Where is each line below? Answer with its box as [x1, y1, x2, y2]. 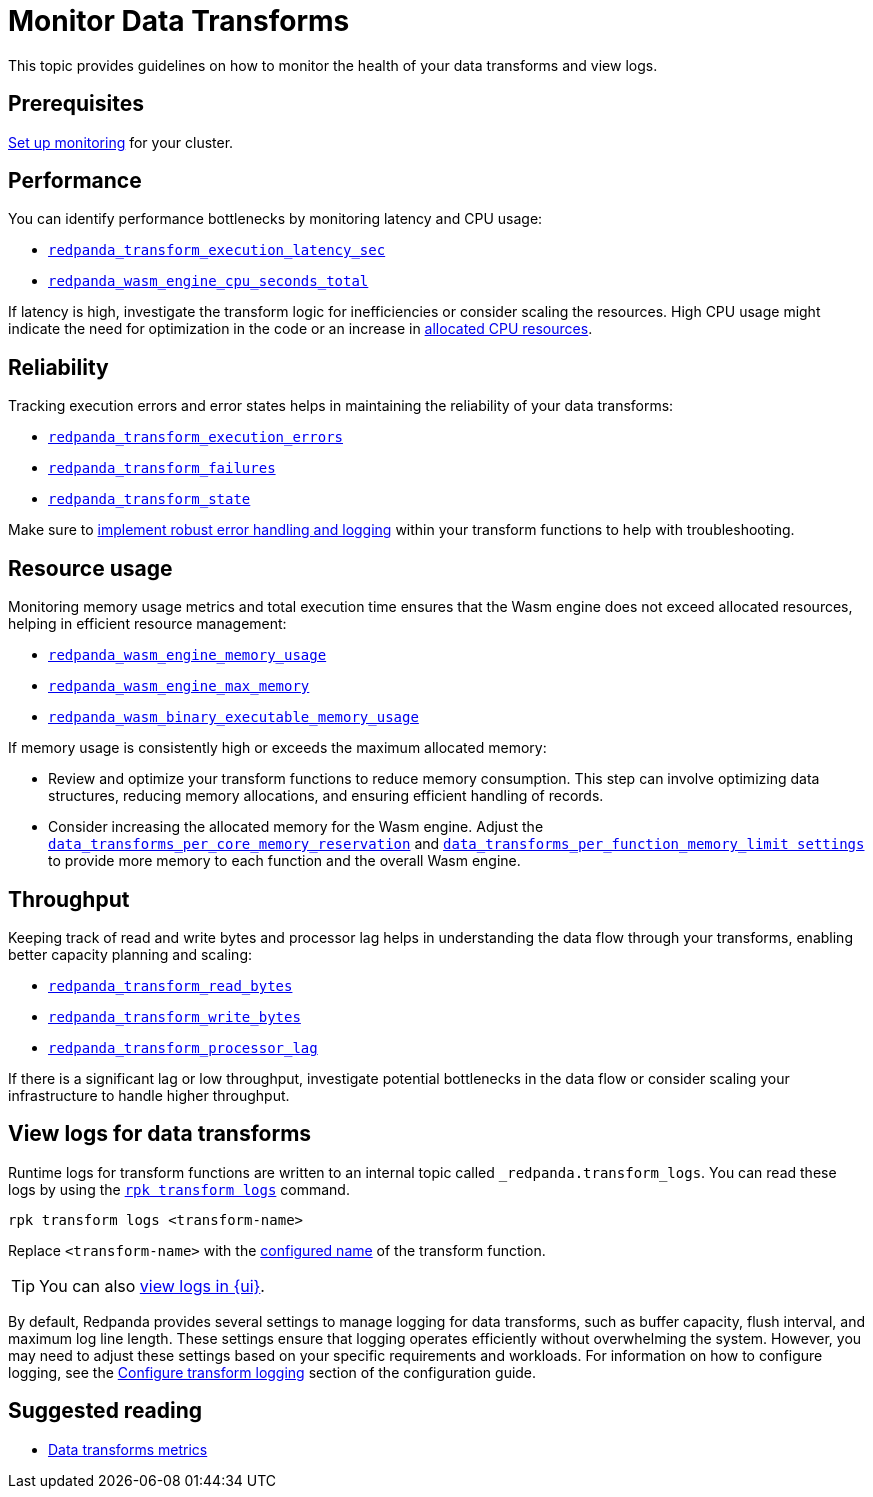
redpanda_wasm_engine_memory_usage [48, 647, 327, 664]
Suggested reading [8, 1398, 203, 1424]
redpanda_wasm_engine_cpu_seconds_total [48, 273, 369, 290]
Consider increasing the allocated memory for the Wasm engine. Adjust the [48, 818, 544, 836]
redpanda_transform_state [48, 491, 251, 508]
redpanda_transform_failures [48, 460, 276, 477]
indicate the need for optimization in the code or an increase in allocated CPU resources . [8, 320, 593, 338]
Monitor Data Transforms [8, 4, 350, 38]
